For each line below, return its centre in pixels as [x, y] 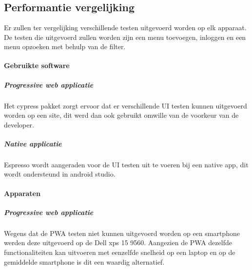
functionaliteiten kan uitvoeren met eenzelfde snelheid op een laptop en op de [120, 252]
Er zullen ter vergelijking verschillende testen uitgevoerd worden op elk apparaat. [125, 27]
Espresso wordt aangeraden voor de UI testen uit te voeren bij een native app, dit [126, 164]
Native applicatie [33, 143]
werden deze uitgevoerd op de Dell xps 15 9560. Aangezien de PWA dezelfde [118, 243]
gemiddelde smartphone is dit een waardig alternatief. [84, 261]
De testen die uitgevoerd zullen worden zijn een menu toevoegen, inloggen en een [125, 37]
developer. [19, 124]
